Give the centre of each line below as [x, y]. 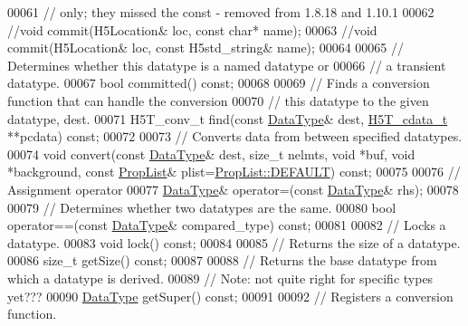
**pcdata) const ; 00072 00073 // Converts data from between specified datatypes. [235, 136]
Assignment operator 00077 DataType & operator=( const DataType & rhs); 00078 [233, 189]
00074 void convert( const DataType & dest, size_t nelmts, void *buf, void [211, 153]
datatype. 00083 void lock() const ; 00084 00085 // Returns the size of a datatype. [234, 242]
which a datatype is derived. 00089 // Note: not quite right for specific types [220, 278]
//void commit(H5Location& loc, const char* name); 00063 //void [192, 29]
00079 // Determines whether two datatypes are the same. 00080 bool [202, 207]
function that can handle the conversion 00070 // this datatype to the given [218, 100]
